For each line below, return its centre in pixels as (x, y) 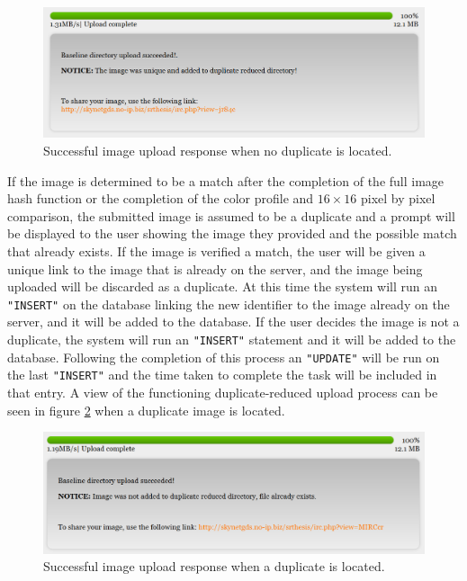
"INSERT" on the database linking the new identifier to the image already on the (229, 304)
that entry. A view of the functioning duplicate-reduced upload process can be (223, 393)
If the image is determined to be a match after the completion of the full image (226, 180)
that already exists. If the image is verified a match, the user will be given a (216, 251)
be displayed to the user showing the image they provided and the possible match (232, 233)
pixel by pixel (398, 198)
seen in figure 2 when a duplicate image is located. (146, 410)
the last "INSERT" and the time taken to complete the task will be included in (222, 375)
